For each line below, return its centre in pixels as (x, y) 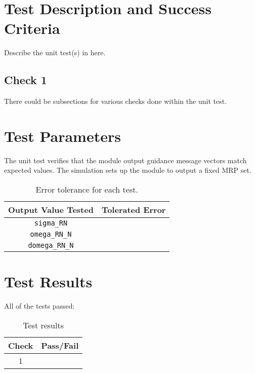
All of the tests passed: (39, 306)
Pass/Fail (60, 345)
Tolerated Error (134, 210)
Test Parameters (62, 136)
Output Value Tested (51, 210)
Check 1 (26, 80)
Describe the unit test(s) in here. (55, 52)
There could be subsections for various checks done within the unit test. (116, 101)
